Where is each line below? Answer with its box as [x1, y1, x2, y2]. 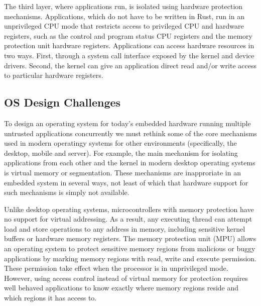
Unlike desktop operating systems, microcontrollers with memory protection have [4, 203, 254, 214]
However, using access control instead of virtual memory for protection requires [4, 272, 248, 283]
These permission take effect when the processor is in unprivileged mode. [4, 263, 228, 273]
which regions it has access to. [4, 292, 97, 303]
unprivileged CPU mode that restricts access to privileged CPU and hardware [4, 21, 244, 31]
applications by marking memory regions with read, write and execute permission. [4, 253, 256, 263]
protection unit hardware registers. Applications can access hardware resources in [4, 40, 254, 51]
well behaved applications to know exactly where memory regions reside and [4, 282, 239, 293]
